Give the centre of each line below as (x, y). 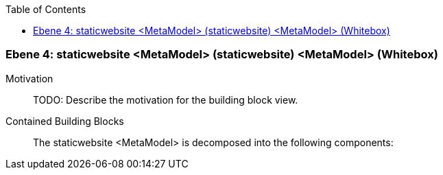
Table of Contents (46, 9)
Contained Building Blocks (65, 121)
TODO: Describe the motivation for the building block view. (166, 100)
